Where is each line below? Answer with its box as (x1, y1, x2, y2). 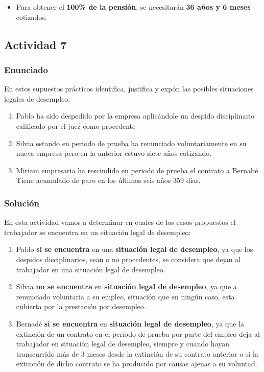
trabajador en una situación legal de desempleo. (16, 264, 165, 274)
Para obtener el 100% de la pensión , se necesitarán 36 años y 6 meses (16, 2, 251, 12)
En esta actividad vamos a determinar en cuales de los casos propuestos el (4, 217, 236, 227)
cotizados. (16, 11, 47, 22)
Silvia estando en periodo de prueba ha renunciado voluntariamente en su (16, 137, 247, 148)
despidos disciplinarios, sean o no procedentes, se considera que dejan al (16, 253, 241, 264)
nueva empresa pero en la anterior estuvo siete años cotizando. (16, 148, 212, 158)
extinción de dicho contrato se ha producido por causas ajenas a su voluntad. (16, 358, 257, 369)
